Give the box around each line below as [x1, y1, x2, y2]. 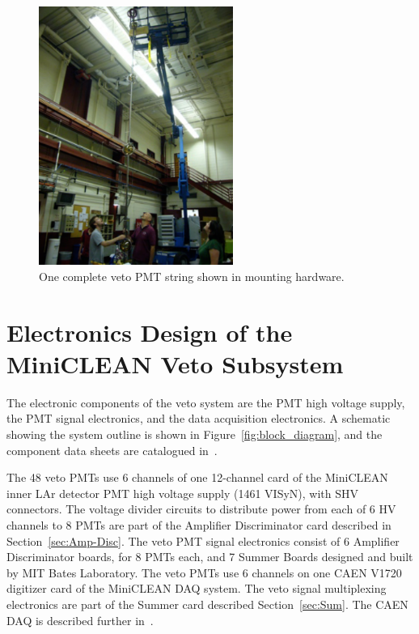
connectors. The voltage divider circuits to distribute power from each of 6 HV [6, 500, 396, 517]
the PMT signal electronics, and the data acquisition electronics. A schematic [6, 410, 391, 427]
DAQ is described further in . [6, 611, 154, 628]
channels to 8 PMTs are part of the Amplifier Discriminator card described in [6, 517, 391, 533]
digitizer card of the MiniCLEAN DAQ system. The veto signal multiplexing [6, 580, 387, 597]
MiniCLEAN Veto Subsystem [6, 347, 344, 380]
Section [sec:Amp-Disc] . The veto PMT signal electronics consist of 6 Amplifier [6, 532, 400, 549]
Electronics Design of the [6, 315, 293, 348]
